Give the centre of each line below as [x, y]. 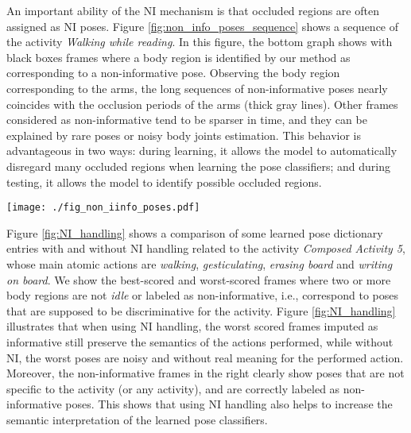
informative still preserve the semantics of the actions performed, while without [200, 341]
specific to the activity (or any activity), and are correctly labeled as [173, 388]
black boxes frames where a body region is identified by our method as [178, 57]
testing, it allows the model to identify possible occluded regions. [164, 182]
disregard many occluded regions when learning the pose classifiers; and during [198, 166]
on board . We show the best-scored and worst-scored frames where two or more [199, 279]
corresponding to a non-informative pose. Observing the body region [173, 73]
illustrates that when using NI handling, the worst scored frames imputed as [192, 326]
